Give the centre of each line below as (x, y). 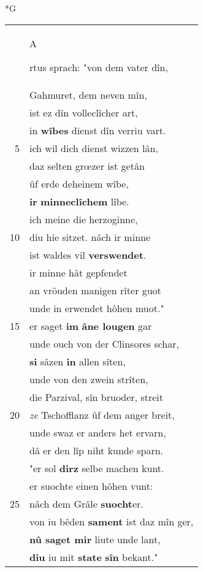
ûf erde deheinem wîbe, (79, 183)
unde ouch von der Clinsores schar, (104, 343)
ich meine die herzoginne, (84, 219)
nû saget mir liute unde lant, (95, 539)
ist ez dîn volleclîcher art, (84, 112)
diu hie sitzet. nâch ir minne (90, 237)
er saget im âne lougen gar (91, 326)
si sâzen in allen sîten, (78, 361)
